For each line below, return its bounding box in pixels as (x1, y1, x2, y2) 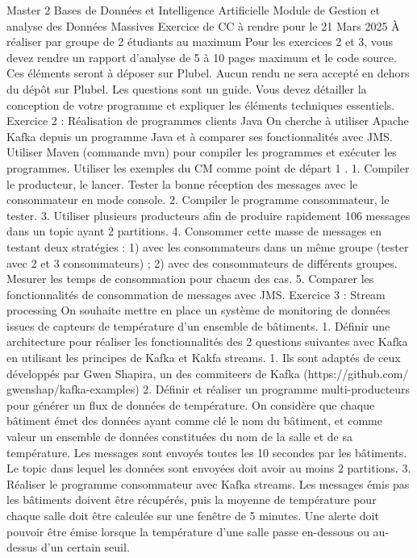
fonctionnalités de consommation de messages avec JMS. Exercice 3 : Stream (6, 285, 386, 302)
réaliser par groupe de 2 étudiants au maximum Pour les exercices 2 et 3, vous (6, 33, 394, 50)
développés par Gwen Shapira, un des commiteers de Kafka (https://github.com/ (6, 364, 409, 381)
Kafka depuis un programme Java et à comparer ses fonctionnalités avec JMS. (6, 127, 393, 144)
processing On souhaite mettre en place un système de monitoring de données (6, 302, 390, 319)
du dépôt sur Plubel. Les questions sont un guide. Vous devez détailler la (6, 80, 367, 97)
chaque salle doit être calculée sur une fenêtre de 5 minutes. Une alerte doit (6, 507, 379, 523)
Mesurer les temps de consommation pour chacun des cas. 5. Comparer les (6, 270, 374, 287)
